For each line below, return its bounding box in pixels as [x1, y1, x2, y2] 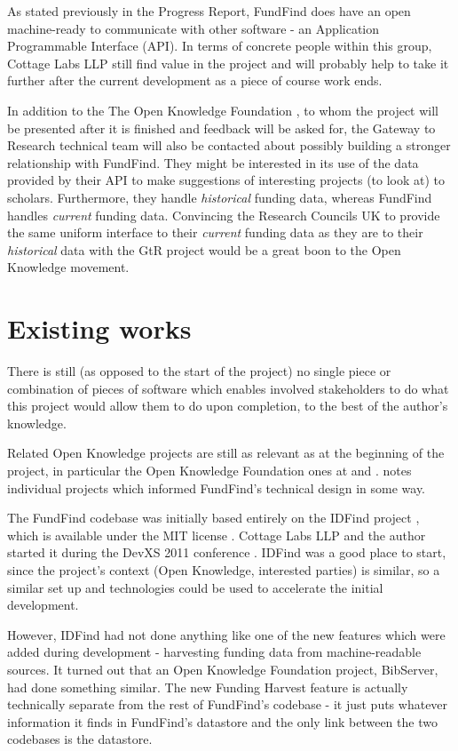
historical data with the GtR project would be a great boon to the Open [7, 240, 401, 259]
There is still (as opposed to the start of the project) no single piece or [7, 362, 391, 380]
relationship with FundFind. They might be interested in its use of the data [7, 153, 419, 172]
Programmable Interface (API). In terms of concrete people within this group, [7, 36, 432, 55]
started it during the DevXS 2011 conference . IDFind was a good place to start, [7, 543, 446, 562]
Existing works [7, 310, 192, 347]
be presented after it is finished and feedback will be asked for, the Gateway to [7, 118, 436, 137]
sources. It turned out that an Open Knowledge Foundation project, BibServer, [7, 659, 438, 678]
